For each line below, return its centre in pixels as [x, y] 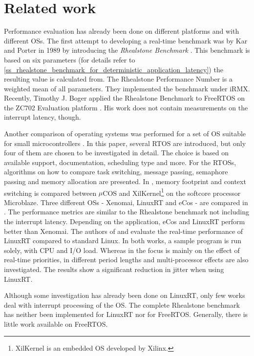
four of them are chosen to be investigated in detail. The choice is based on [116, 153]
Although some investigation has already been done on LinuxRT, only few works [125, 295]
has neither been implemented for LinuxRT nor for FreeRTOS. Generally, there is [126, 314]
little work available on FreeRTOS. [56, 324]
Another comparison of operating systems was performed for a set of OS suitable [125, 134]
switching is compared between [50, 193]
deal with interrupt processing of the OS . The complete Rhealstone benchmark [122, 304]
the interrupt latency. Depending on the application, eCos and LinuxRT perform [125, 221]
